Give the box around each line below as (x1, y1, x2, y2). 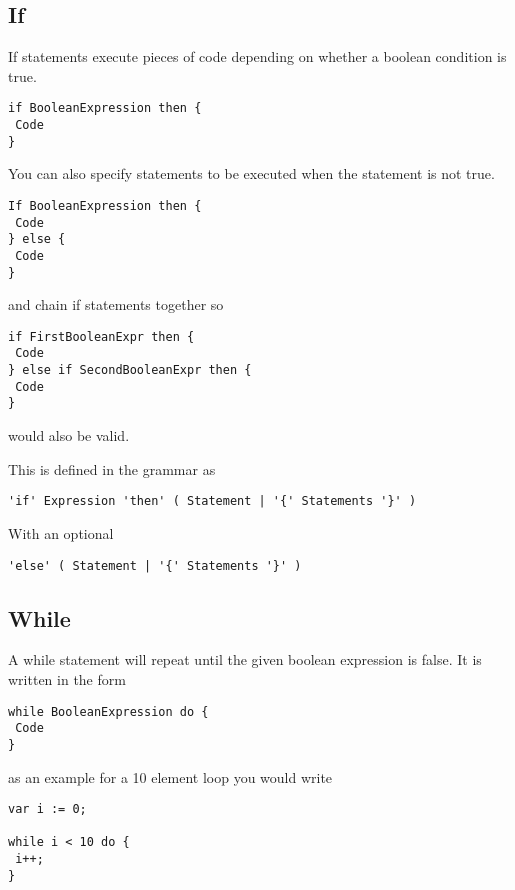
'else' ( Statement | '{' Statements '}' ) (8, 558, 302, 573)
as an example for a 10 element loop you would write (8, 766, 333, 787)
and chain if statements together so (8, 294, 224, 315)
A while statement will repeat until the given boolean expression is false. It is (8, 649, 482, 670)
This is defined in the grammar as (8, 458, 216, 479)
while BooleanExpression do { (8, 704, 209, 719)
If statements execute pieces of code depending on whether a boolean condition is (8, 46, 507, 67)
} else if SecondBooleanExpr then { (8, 363, 252, 378)
